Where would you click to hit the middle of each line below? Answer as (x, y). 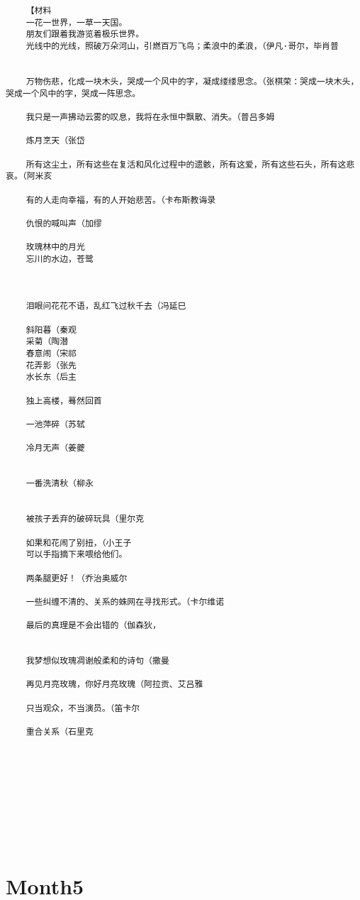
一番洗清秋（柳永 (60, 484)
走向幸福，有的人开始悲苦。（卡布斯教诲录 (134, 200)
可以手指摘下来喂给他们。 (77, 555)
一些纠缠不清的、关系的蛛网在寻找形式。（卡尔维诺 (125, 602)
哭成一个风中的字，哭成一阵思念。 (73, 93)
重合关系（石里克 (60, 732)
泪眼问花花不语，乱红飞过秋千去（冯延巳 (106, 306)
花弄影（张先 (51, 365)
